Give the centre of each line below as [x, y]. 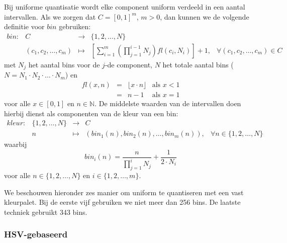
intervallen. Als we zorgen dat [50, 16]
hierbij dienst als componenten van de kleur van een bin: [91, 113]
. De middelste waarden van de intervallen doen [168, 103]
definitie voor [24, 26]
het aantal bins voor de [64, 64]
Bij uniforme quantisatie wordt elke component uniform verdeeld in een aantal [125, 7]
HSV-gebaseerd [36, 234]
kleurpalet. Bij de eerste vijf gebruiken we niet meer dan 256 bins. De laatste [122, 202]
